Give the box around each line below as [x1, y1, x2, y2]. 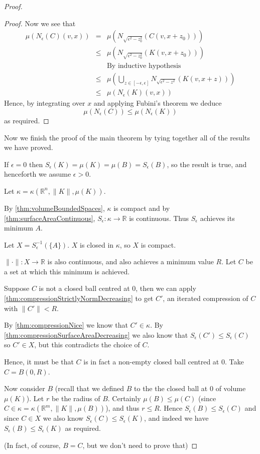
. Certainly [107, 393, 141, 403]
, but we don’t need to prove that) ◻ [82, 439, 198, 450]
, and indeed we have [144, 413, 209, 423]
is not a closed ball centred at [39, 283, 130, 293]
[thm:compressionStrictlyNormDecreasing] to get [4, 293, 154, 304]
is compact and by [113, 202, 170, 213]
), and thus [105, 403, 140, 413]
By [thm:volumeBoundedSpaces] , [4, 202, 105, 213]
